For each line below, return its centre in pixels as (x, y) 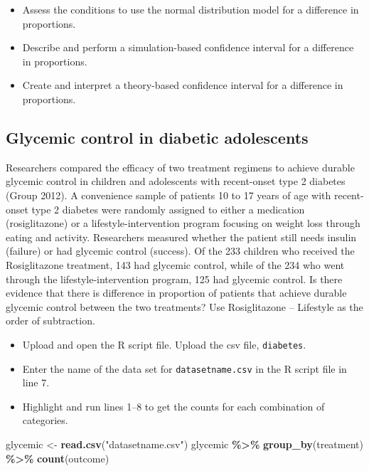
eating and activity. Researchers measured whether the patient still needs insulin (181, 237)
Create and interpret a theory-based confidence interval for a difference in (183, 85)
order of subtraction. (50, 321)
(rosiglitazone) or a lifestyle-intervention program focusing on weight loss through (183, 223)
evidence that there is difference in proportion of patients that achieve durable (176, 293)
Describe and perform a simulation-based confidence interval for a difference (188, 47)
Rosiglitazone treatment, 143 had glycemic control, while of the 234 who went (175, 264)
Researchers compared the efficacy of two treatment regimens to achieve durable (180, 167)
